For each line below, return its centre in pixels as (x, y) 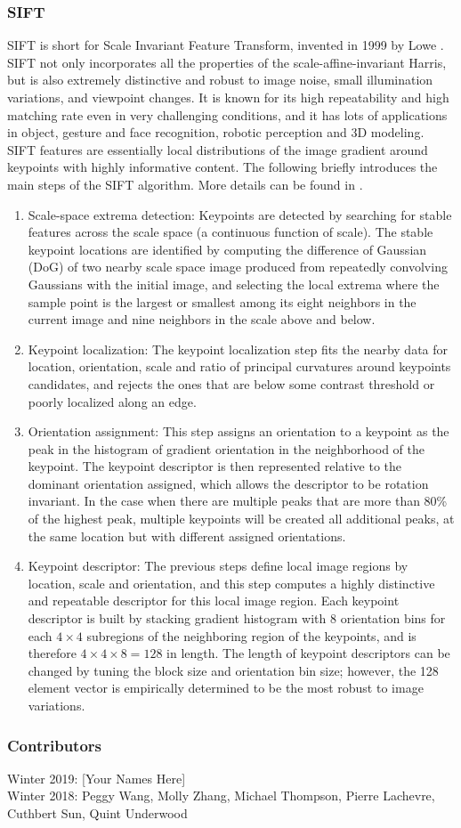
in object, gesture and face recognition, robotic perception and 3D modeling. (216, 132)
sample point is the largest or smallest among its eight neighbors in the (222, 301)
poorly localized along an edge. (112, 401)
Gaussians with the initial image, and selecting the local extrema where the (234, 284)
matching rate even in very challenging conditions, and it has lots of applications (227, 114)
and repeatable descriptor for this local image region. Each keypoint (214, 601)
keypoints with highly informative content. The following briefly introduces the (222, 167)
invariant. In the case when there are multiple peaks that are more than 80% (238, 501)
